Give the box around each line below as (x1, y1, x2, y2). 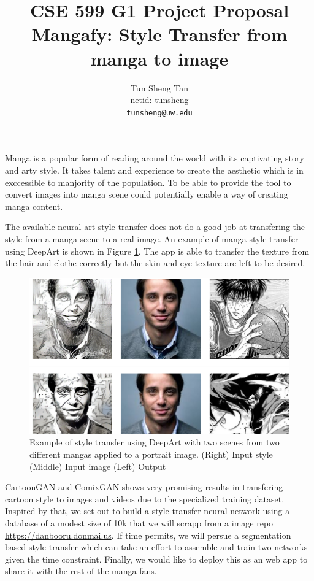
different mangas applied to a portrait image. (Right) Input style (29, 448, 273, 461)
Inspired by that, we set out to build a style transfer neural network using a (5, 504, 290, 517)
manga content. (5, 199, 63, 212)
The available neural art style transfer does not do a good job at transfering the (5, 220, 305, 233)
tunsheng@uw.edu (126, 108, 193, 117)
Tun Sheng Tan (130, 81, 189, 94)
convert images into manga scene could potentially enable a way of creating (5, 188, 288, 201)
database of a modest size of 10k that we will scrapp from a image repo (5, 517, 274, 529)
